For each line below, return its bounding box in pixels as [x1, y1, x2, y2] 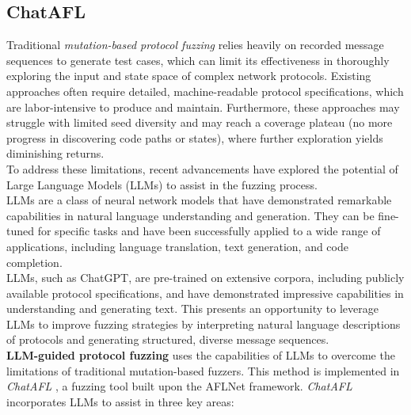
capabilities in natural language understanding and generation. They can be [6, 207, 375, 223]
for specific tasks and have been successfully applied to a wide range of [37, 223, 381, 239]
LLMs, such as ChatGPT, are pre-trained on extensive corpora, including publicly [6, 269, 405, 286]
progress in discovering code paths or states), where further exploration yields [6, 129, 383, 146]
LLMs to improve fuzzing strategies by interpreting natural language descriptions [6, 315, 401, 332]
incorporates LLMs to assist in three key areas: [6, 393, 234, 409]
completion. [6, 253, 63, 270]
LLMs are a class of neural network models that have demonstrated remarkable [6, 192, 392, 208]
